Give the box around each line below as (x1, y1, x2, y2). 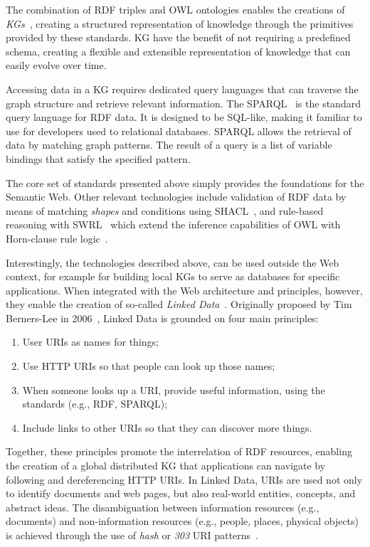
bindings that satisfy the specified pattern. (6, 151, 191, 166)
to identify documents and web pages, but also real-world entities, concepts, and (6, 486, 356, 501)
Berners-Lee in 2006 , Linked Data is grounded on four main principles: (6, 310, 319, 325)
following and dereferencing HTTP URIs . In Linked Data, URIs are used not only (6, 472, 363, 487)
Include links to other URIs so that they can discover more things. (22, 420, 312, 435)
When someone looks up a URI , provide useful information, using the (22, 382, 325, 397)
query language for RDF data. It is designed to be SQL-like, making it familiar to (6, 110, 362, 124)
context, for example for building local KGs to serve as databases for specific (6, 269, 340, 284)
